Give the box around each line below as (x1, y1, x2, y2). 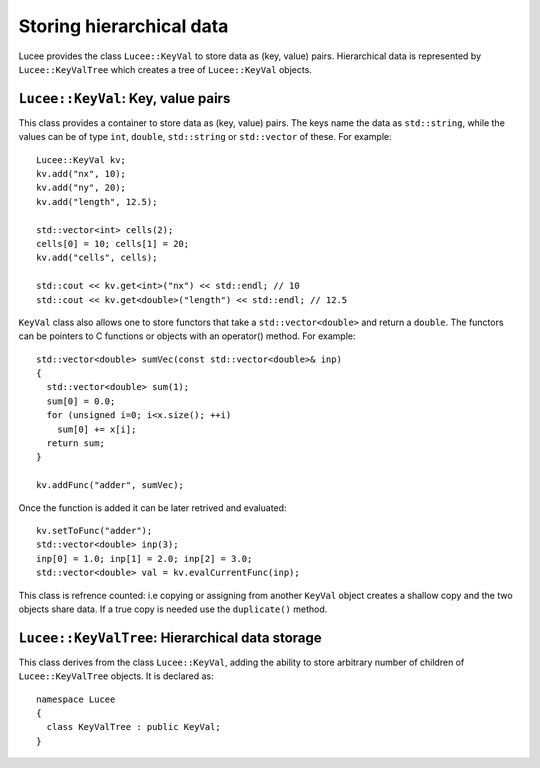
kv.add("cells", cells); (36, 252, 158, 264)
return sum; (46, 438, 105, 449)
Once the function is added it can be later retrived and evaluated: (18, 501, 287, 514)
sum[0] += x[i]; (56, 423, 137, 435)
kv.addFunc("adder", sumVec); (36, 480, 185, 491)
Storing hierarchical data (18, 15, 229, 37)
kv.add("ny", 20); (36, 182, 127, 194)
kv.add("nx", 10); (36, 168, 127, 180)
